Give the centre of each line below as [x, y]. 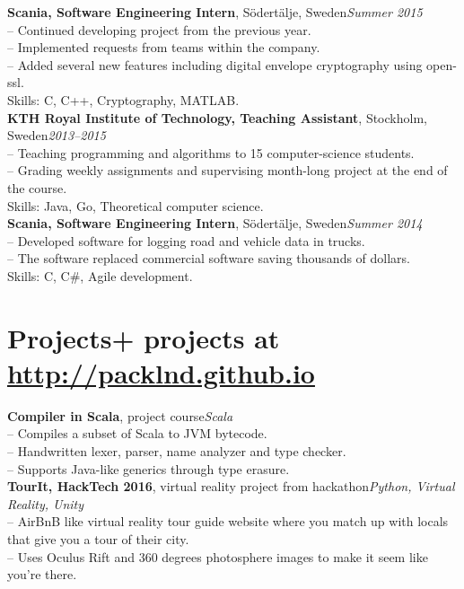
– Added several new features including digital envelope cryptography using [215, 64]
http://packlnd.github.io [161, 372]
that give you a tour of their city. [98, 538]
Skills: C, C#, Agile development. [100, 275]
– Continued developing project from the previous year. [159, 29]
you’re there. [42, 574]
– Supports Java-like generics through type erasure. [149, 468]
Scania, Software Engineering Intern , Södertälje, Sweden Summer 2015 [215, 12]
